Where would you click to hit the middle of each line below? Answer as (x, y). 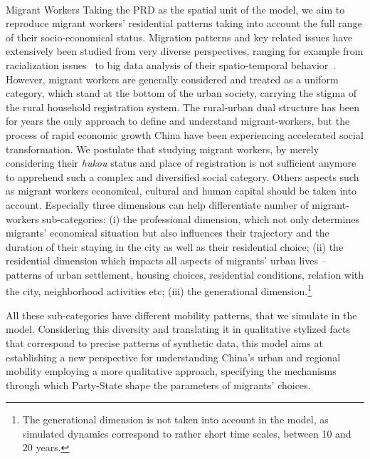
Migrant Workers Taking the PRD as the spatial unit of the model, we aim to (175, 9)
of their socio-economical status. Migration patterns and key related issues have (179, 37)
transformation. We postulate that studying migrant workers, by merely (163, 149)
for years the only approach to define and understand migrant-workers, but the (178, 121)
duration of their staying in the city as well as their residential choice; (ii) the (175, 246)
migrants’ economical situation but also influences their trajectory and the (168, 233)
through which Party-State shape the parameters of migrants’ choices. (158, 385)
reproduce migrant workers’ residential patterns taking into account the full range (184, 23)
